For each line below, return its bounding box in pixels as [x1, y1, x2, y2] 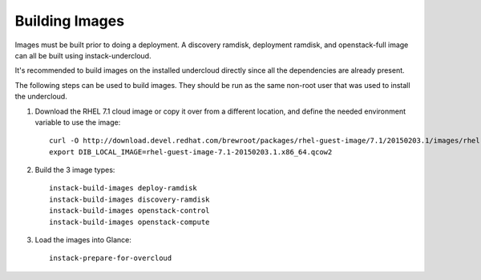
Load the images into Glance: [34, 235, 131, 245]
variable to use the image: [34, 117, 121, 127]
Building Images [14, 12, 124, 30]
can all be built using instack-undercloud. [14, 50, 152, 60]
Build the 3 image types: [34, 165, 115, 175]
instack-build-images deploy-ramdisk [49, 184, 198, 193]
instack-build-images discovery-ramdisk [49, 194, 210, 204]
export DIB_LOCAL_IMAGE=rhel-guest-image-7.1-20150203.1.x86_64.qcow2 [49, 147, 333, 156]
